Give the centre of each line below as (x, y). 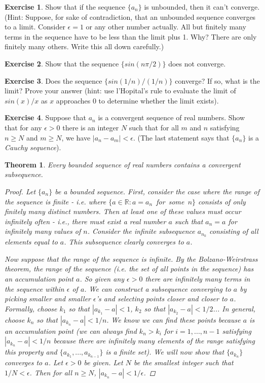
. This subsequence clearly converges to (124, 242)
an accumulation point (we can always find (71, 330)
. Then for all (51, 372)
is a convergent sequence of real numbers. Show (172, 117)
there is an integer (91, 127)
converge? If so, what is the (217, 80)
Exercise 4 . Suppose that (46, 117)
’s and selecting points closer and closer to (162, 299)
